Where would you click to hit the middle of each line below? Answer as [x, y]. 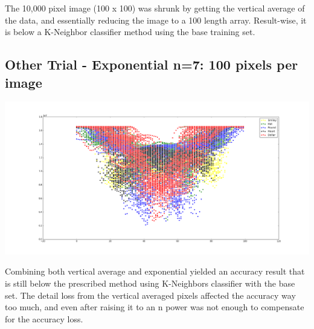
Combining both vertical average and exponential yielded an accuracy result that [155, 271]
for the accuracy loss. [44, 318]
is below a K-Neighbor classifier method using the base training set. [130, 32]
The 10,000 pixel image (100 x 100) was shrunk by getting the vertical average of [155, 8]
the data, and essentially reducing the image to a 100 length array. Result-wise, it [156, 20]
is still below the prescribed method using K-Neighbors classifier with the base [150, 283]
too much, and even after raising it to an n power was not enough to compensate [155, 307]
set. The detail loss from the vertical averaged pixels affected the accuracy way [150, 295]
